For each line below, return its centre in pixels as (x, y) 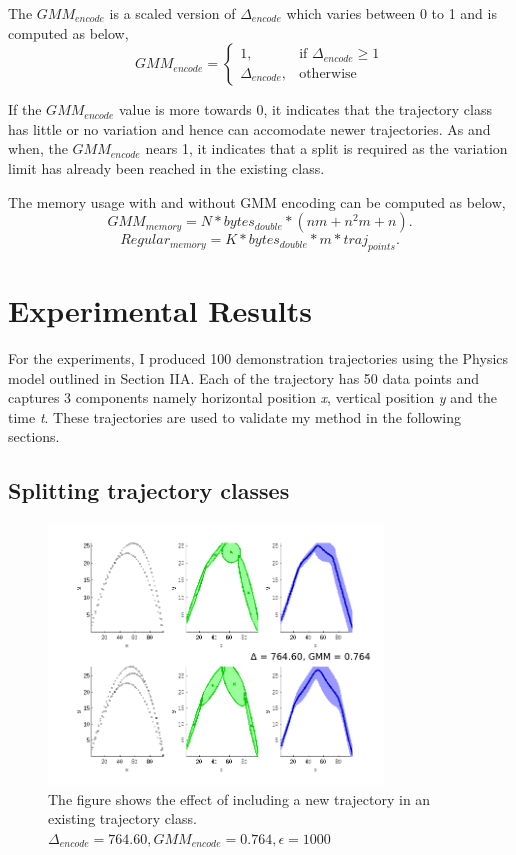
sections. (34, 436)
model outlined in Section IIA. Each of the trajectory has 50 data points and (244, 377)
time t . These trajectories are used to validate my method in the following (234, 416)
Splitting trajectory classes (149, 490)
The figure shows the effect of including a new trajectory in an (239, 798)
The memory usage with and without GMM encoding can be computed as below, (257, 201)
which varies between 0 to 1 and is (391, 13)
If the (25, 109)
